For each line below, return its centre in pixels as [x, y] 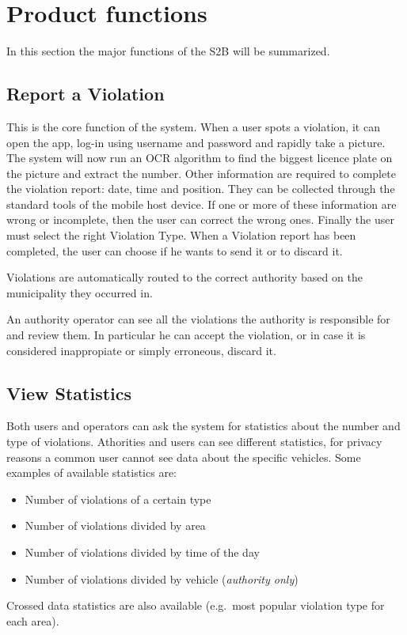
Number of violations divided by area [115, 525]
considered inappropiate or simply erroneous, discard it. [141, 350]
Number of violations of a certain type [118, 499]
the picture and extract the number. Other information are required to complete [201, 173]
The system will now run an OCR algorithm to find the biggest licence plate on [200, 158]
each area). [33, 620]
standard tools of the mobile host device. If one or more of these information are [202, 204]
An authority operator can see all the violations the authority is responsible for [198, 319]
